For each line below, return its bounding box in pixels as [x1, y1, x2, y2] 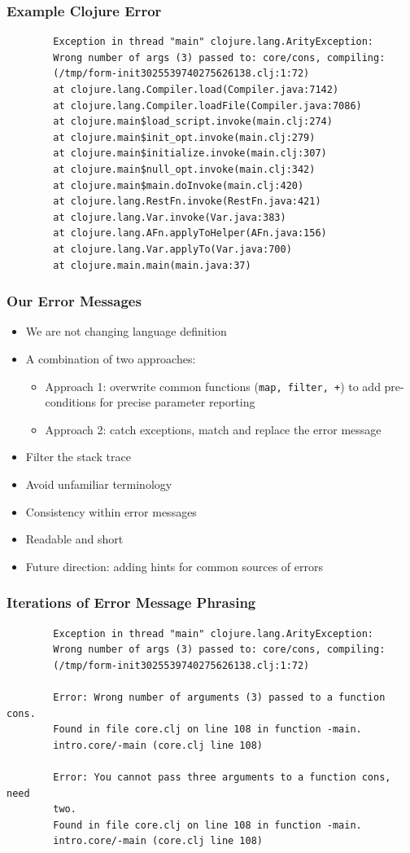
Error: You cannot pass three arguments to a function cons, [53, 771, 391, 783]
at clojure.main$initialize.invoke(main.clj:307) [53, 147, 327, 160]
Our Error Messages [7, 291, 142, 311]
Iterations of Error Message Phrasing [7, 592, 256, 613]
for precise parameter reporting [99, 394, 255, 411]
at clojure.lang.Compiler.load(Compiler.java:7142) [53, 84, 339, 95]
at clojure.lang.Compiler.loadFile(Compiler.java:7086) [53, 99, 362, 112]
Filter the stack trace [25, 448, 131, 465]
